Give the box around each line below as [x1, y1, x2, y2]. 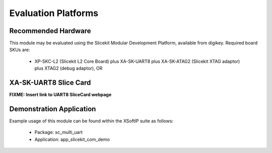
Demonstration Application [9, 104, 96, 113]
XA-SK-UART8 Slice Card [9, 78, 91, 87]
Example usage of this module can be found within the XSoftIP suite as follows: [9, 118, 174, 124]
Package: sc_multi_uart [34, 129, 83, 135]
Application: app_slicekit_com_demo [34, 136, 110, 142]
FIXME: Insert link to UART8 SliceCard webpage [9, 92, 112, 98]
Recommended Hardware [9, 27, 91, 35]
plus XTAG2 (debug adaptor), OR [34, 65, 103, 71]
